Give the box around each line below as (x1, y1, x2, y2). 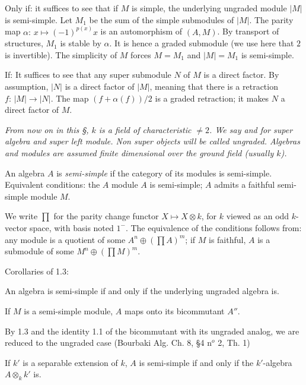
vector (5, 221, 27, 233)
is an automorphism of (100, 25, 183, 37)
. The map (50, 91, 89, 104)
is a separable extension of (23, 356, 118, 368)
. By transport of (217, 25, 279, 37)
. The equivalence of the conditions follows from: (125, 221, 302, 233)
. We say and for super (209, 123, 293, 135)
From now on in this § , (5, 123, 89, 135)
